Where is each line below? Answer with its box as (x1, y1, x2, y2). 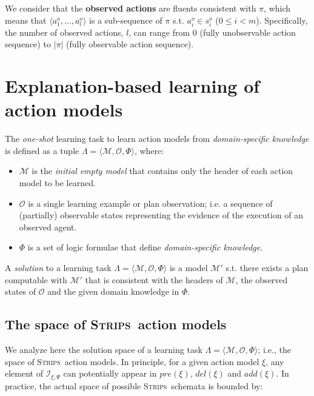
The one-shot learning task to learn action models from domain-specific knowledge (5, 132, 309, 145)
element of (5, 367, 43, 380)
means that (5, 13, 47, 26)
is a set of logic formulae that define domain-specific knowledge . (27, 241, 263, 253)
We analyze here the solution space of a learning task (5, 343, 202, 355)
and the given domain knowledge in (47, 285, 179, 298)
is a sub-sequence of (89, 13, 162, 26)
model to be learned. (19, 176, 96, 189)
